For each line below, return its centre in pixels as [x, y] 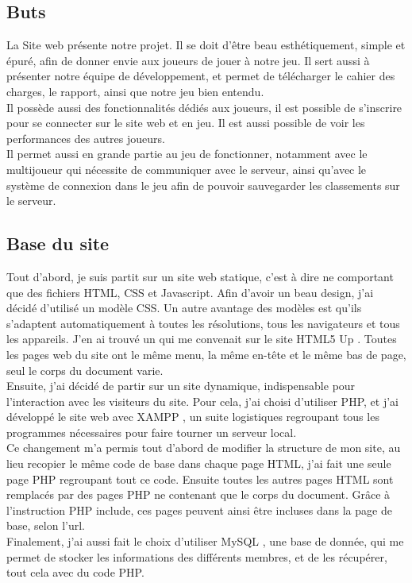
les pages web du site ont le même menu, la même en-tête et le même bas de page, [206, 354]
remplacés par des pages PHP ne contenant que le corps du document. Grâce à [198, 494]
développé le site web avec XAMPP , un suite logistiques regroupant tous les [193, 417]
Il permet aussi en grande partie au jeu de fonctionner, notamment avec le [187, 154]
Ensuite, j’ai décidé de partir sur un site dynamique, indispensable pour [181, 386]
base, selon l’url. [46, 525]
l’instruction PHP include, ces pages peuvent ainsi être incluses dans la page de [199, 510]
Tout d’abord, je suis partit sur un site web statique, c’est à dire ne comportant [200, 276]
